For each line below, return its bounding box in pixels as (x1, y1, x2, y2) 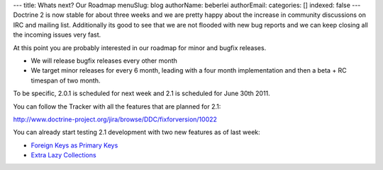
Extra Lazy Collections (30, 151, 96, 159)
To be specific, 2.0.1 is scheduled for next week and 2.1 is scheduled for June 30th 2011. (13, 89, 271, 98)
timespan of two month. (30, 76, 101, 85)
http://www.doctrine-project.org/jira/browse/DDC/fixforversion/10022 (13, 115, 218, 123)
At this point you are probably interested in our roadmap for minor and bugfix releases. (13, 43, 267, 52)
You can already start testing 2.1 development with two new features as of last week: (13, 128, 260, 137)
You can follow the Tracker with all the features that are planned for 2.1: (13, 102, 221, 111)
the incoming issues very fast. (13, 30, 101, 39)
